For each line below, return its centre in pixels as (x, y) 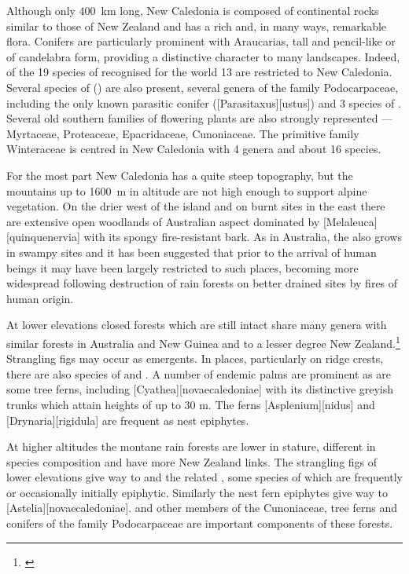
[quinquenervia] (43, 237)
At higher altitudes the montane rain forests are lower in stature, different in (191, 446)
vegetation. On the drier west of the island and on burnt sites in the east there (196, 206)
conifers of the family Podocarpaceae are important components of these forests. (200, 523)
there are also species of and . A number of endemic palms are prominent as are (199, 373)
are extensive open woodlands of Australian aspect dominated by (163, 221)
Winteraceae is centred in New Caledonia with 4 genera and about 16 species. (194, 149)
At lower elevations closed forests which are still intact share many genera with (197, 325)
